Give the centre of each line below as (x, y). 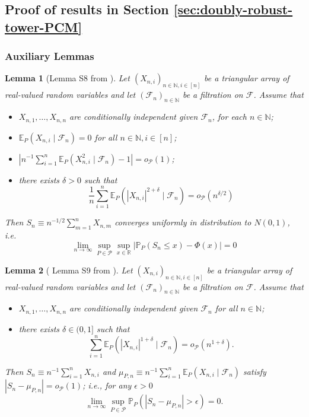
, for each (229, 117)
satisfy (255, 371)
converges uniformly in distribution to (183, 222)
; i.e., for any (107, 385)
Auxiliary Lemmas (50, 56)
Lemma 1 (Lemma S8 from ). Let (67, 78)
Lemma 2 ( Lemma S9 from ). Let (69, 270)
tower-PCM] (44, 26)
